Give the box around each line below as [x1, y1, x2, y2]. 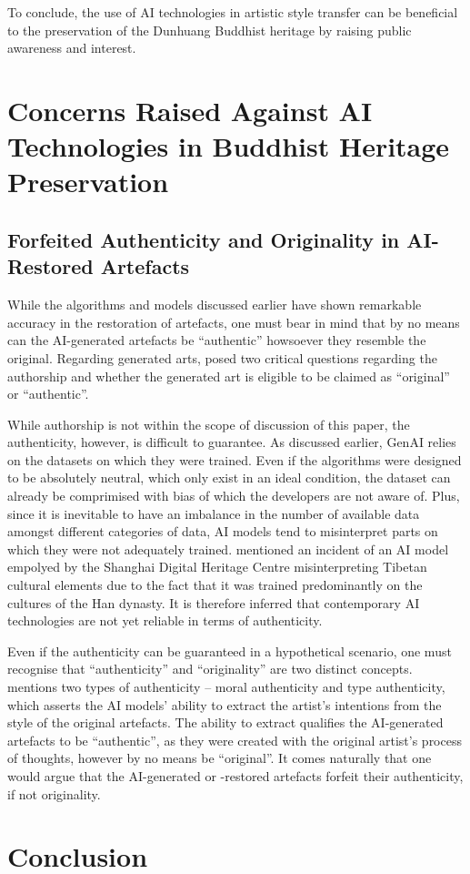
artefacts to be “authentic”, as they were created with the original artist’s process [7, 730, 462, 749]
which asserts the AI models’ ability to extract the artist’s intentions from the [7, 695, 442, 714]
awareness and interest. [7, 38, 136, 57]
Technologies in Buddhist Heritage [7, 127, 450, 165]
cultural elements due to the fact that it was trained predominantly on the [7, 575, 423, 595]
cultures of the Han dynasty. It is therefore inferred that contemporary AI [7, 593, 420, 612]
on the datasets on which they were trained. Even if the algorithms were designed [7, 450, 462, 469]
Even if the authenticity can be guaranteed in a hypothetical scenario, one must [7, 641, 452, 660]
